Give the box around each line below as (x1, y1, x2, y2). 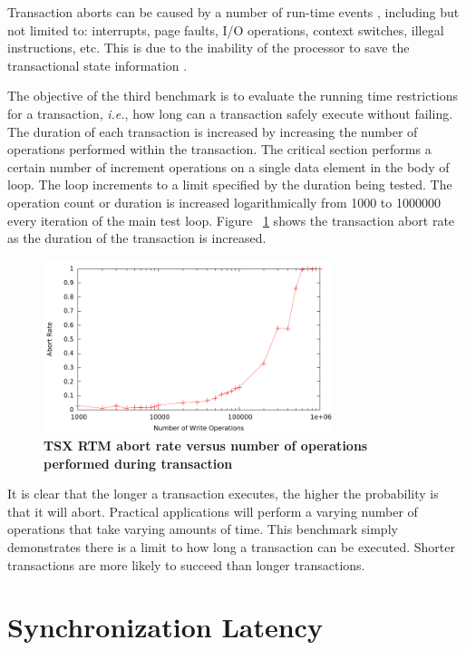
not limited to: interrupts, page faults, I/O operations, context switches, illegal (7, 20, 444, 39)
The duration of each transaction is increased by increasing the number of (7, 121, 418, 141)
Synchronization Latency (7, 608, 323, 645)
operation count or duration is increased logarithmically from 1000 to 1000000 (7, 192, 441, 211)
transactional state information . (7, 55, 188, 74)
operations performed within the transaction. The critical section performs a (7, 140, 432, 159)
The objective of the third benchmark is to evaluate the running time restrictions (7, 86, 459, 105)
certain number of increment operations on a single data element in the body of (7, 157, 450, 176)
